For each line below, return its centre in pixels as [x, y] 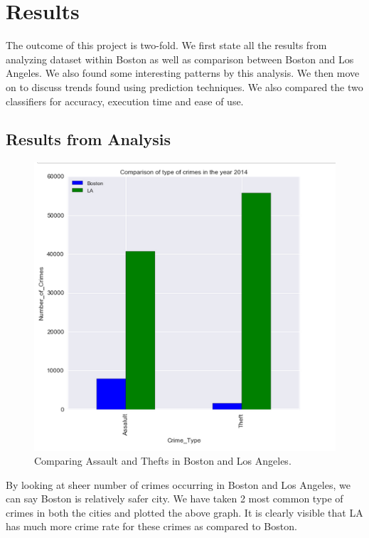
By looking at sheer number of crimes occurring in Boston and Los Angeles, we [178, 484]
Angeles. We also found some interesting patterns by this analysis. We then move [183, 73]
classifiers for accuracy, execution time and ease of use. [125, 101]
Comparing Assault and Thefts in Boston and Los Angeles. [163, 461]
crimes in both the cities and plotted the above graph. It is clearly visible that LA [184, 512]
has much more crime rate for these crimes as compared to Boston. [151, 526]
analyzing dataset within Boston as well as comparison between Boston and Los [180, 59]
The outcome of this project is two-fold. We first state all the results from [166, 45]
